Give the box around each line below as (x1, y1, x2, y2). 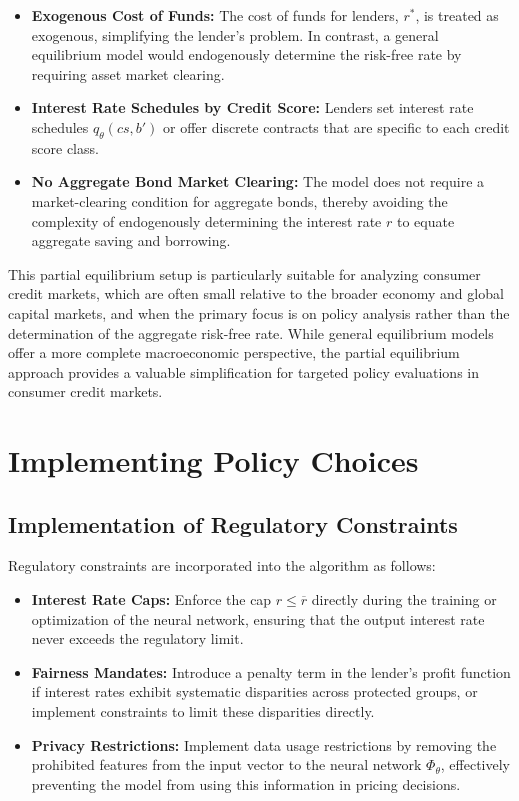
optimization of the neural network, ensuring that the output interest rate (31, 608, 485, 629)
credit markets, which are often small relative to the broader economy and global (8, 283, 504, 304)
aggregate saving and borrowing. (31, 230, 231, 251)
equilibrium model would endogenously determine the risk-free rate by (31, 44, 462, 65)
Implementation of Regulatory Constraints (8, 508, 458, 539)
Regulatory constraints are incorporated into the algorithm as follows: (8, 555, 436, 576)
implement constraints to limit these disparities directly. (31, 701, 375, 722)
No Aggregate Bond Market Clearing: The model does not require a (31, 171, 485, 192)
